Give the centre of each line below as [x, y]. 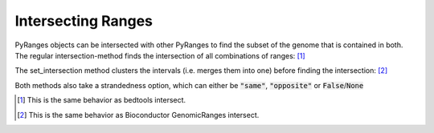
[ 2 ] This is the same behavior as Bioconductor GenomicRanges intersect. [138, 115]
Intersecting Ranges [84, 21]
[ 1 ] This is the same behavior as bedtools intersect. [102, 100]
